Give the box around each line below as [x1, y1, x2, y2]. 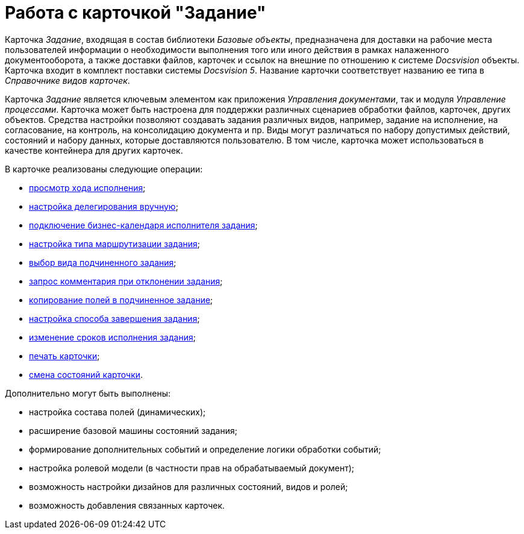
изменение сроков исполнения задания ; [29, 331, 196, 342]
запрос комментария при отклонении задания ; [29, 275, 223, 286]
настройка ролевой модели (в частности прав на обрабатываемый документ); [29, 462, 354, 473]
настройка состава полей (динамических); [29, 406, 206, 417]
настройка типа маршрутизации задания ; [29, 238, 201, 249]
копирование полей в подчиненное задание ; [29, 294, 213, 305]
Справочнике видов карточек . [5, 75, 130, 86]
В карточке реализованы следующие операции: [5, 163, 203, 174]
